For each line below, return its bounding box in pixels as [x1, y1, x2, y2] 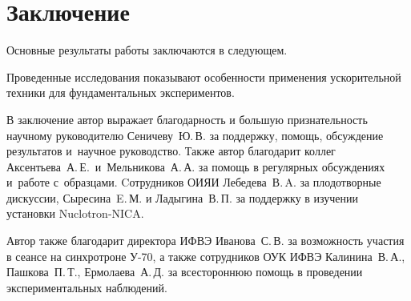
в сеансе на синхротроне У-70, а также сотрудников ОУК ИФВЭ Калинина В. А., [6, 247, 405, 264]
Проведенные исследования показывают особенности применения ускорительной [6, 68, 401, 85]
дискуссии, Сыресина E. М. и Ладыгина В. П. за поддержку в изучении [6, 189, 359, 206]
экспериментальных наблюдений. [6, 279, 167, 295]
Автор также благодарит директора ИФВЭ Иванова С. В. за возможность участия [6, 232, 405, 249]
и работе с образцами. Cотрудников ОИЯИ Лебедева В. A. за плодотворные [6, 174, 381, 191]
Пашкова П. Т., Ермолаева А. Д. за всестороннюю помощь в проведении [6, 263, 363, 280]
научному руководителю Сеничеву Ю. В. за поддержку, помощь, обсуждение [6, 126, 384, 143]
